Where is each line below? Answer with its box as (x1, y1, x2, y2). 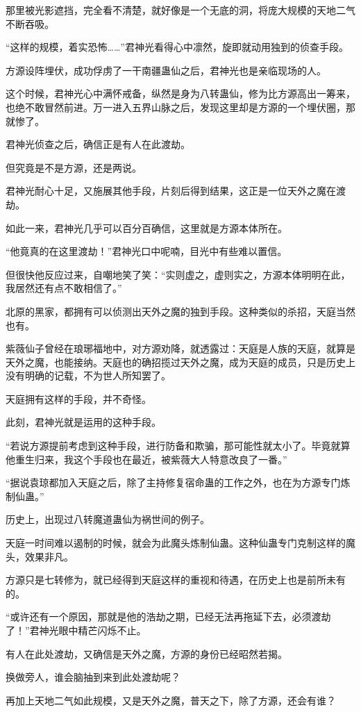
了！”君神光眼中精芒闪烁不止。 (6, 623, 146, 637)
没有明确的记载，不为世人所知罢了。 (6, 368, 171, 383)
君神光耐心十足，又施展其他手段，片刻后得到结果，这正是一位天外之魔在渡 (6, 183, 346, 198)
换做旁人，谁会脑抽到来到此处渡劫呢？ (6, 670, 180, 684)
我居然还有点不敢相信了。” (6, 281, 122, 295)
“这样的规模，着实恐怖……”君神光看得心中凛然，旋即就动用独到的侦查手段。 (6, 40, 349, 54)
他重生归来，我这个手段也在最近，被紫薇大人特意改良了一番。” (6, 452, 287, 466)
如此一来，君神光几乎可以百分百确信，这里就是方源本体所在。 (6, 220, 287, 235)
